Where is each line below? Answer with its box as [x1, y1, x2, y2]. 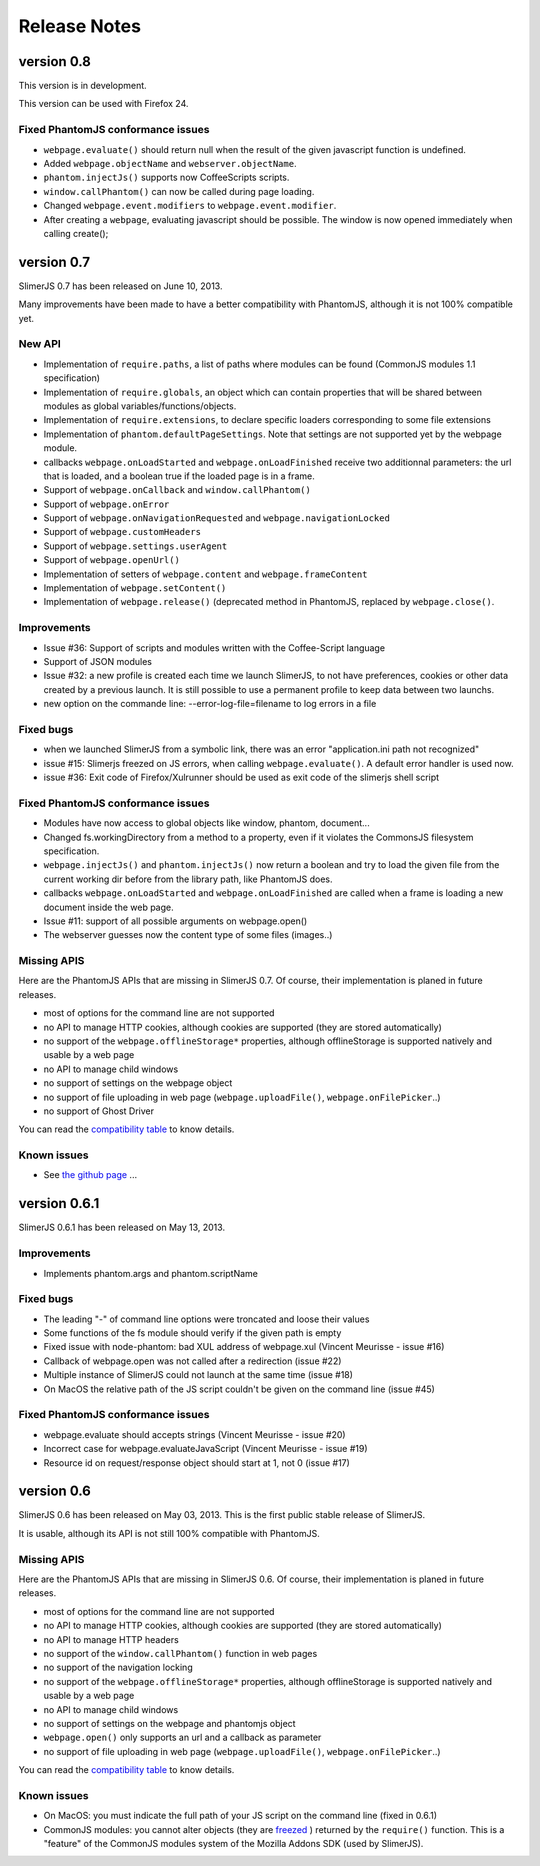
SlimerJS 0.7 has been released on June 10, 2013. [18, 280, 223, 292]
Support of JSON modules [43, 655, 152, 667]
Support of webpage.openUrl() [43, 554, 180, 566]
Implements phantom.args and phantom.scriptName [43, 1267, 259, 1279]
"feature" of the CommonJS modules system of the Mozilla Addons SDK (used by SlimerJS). [43, 1837, 424, 1849]
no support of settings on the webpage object [43, 1077, 233, 1089]
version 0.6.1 [18, 1195, 100, 1212]
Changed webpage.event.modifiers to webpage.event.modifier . [43, 200, 337, 212]
